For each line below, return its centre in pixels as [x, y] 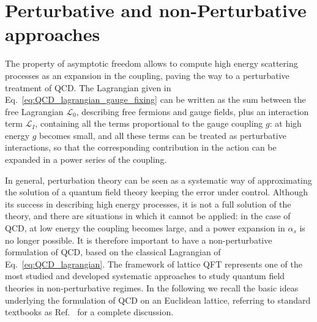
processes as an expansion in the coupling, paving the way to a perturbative [147, 75]
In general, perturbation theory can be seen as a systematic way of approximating [158, 180]
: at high [285, 123]
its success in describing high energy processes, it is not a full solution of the [148, 204]
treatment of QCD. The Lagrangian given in [88, 87]
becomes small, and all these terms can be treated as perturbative [163, 135]
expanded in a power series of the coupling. [86, 159]
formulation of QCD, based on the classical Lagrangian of [113, 252]
